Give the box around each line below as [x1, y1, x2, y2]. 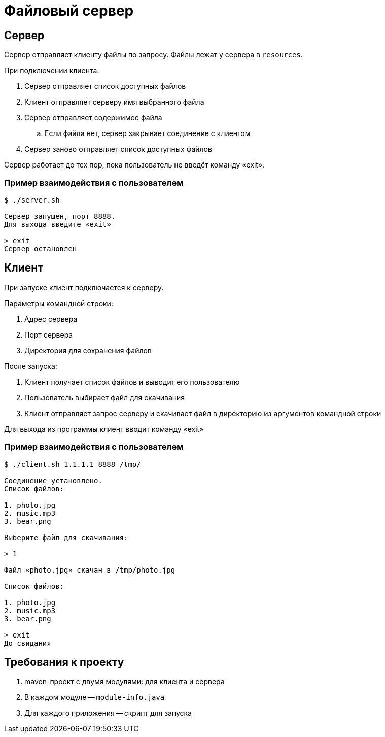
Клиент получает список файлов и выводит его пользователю [24, 377, 240, 386]
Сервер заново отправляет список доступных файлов [24, 145, 212, 154]
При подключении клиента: [4, 66, 99, 75]
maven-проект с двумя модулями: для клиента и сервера [24, 677, 225, 686]
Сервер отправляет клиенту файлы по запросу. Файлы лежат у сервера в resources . [4, 50, 303, 59]
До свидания [4, 639, 51, 647]
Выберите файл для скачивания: [4, 533, 128, 542]
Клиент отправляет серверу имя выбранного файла [24, 97, 204, 107]
